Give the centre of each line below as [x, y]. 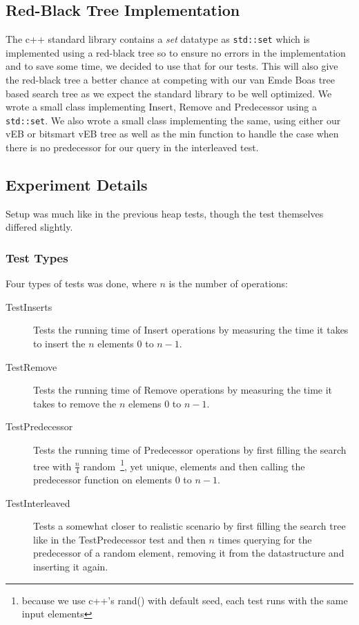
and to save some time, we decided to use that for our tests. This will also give [172, 66]
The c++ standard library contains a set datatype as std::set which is [158, 39]
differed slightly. [39, 227]
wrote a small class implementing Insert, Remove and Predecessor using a [161, 107]
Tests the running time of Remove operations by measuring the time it [183, 390]
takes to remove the [75, 403]
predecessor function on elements [103, 480]
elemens [145, 403]
